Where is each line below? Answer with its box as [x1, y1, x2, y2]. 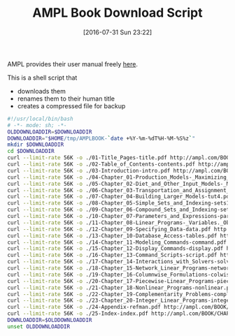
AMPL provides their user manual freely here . [7, 59, 138, 68]
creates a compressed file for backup [17, 101, 126, 110]
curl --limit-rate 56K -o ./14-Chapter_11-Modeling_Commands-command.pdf [7, 239, 227, 246]
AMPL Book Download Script [32, 5, 203, 21]
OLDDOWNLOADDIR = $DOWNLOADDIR [7, 128, 92, 136]
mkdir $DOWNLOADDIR [7, 141, 64, 148]
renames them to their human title [17, 94, 115, 103]
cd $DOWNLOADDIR [7, 148, 55, 155]
